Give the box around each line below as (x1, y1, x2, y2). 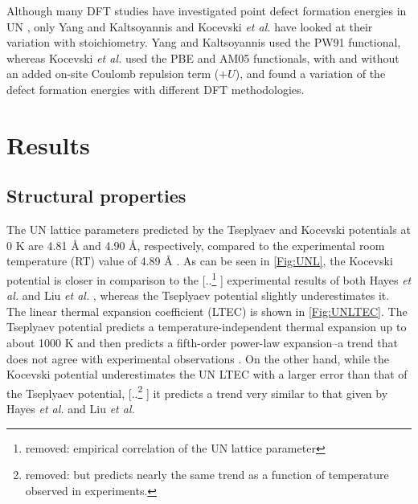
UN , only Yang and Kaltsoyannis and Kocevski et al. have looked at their (6, 18, 373, 35)
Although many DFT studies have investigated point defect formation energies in (6, 2, 407, 18)
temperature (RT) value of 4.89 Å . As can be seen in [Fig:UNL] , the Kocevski (6, 252, 393, 269)
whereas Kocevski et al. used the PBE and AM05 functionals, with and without (6, 49, 400, 66)
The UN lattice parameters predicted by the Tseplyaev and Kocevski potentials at (6, 221, 411, 238)
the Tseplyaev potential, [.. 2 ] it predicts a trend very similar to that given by (6, 382, 388, 401)
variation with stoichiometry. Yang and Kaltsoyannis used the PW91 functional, (6, 34, 401, 51)
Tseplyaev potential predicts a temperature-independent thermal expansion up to (6, 318, 407, 335)
